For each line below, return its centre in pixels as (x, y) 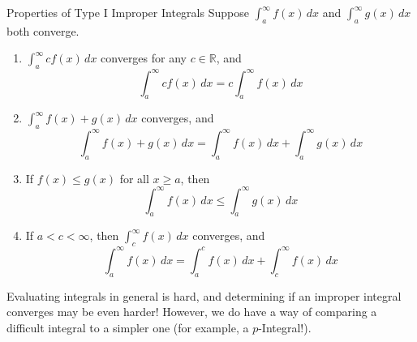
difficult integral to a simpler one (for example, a (128, 327)
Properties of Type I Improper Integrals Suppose (128, 12)
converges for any (144, 58)
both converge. (43, 30)
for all (134, 178)
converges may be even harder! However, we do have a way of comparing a (192, 312)
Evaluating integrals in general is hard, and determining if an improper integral (204, 295)
